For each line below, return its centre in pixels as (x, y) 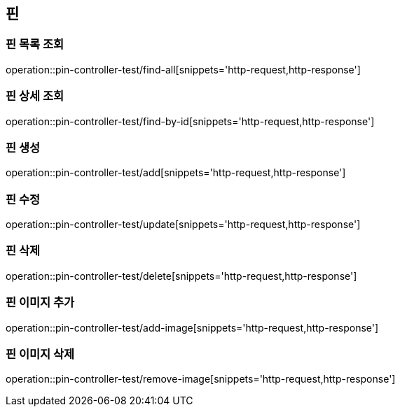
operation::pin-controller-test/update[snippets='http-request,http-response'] (183, 225)
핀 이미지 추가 (40, 303)
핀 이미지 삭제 (40, 354)
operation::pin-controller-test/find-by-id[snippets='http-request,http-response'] (190, 121)
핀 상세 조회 (35, 96)
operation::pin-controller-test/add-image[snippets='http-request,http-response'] (192, 327)
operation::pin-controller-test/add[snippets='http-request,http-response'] (176, 173)
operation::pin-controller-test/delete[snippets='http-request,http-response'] (181, 276)
